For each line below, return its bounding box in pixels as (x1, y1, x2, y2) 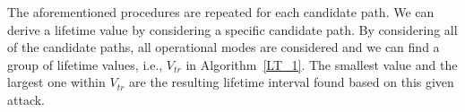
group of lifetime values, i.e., (7, 55, 163, 73)
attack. (7, 90, 45, 108)
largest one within (7, 73, 106, 91)
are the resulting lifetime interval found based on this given (129, 73, 454, 91)
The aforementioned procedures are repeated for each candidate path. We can (7, 3, 435, 21)
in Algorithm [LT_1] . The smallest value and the (185, 55, 458, 73)
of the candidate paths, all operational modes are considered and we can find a (7, 38, 440, 56)
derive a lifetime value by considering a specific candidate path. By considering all (7, 20, 458, 39)
